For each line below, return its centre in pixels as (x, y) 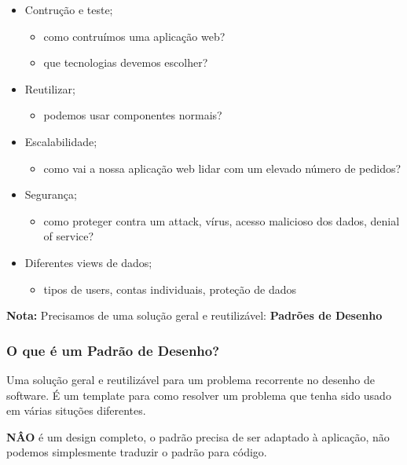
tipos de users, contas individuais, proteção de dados (170, 289)
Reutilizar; (50, 88)
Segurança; (51, 194)
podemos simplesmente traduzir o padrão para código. (137, 452)
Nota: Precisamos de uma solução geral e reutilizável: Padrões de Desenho (194, 315)
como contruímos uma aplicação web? (134, 36)
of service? (69, 236)
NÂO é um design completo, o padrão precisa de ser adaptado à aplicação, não (198, 436)
